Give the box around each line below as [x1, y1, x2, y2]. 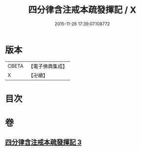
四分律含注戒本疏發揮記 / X [28, 4, 137, 16]
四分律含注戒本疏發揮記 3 [5, 138, 82, 147]
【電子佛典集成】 [28, 63, 68, 70]
